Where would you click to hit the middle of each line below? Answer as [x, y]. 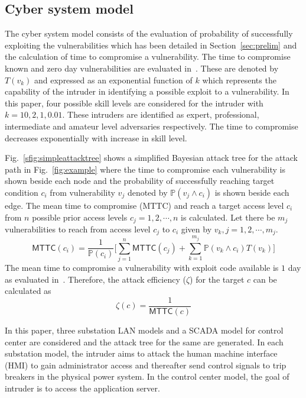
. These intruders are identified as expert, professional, [161, 114]
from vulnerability [82, 192]
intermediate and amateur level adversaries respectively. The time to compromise [152, 126]
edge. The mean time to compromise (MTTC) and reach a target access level [144, 205]
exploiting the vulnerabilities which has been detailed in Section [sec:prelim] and [151, 45]
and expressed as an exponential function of [113, 80]
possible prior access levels [80, 217]
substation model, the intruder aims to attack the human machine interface [141, 353]
